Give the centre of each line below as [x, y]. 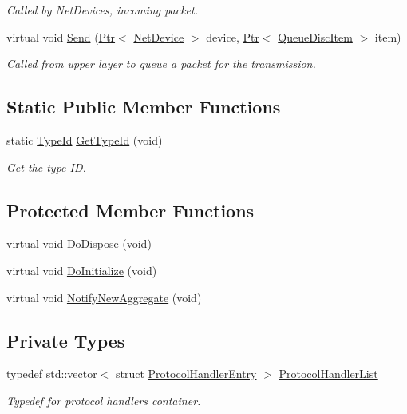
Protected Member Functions [130, 210]
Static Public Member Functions [144, 107]
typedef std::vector [52, 374]
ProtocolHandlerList [328, 374]
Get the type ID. [46, 167]
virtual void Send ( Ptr [61, 36]
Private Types [66, 340]
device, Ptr [233, 36]
